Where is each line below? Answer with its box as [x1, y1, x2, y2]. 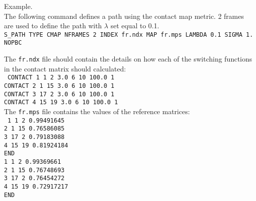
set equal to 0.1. [110, 20, 160, 31]
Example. [4, 1, 33, 11]
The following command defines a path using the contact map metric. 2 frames [4, 10, 244, 21]
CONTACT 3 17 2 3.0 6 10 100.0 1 [4, 90, 114, 98]
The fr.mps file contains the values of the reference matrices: [4, 106, 190, 116]
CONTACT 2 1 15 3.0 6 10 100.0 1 [4, 82, 114, 89]
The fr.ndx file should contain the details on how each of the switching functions [4, 54, 253, 64]
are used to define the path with [4, 20, 102, 31]
